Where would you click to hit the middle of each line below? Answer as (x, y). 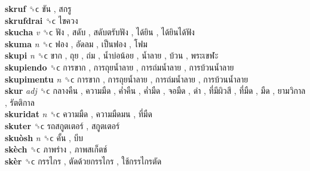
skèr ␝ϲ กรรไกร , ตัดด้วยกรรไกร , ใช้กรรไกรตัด (83, 161)
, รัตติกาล (20, 102)
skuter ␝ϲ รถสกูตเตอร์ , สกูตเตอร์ (62, 125)
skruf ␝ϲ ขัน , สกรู (38, 8)
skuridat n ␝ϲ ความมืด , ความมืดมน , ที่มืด (79, 114)
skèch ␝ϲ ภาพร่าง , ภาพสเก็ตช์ (56, 149)
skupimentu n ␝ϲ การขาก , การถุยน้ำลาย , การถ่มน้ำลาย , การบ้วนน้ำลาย (127, 79)
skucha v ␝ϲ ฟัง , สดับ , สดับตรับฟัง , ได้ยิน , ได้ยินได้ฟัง (100, 32)
